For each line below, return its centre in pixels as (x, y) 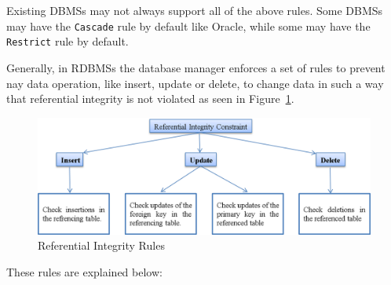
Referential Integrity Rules (101, 245)
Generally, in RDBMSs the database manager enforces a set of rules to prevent (196, 67)
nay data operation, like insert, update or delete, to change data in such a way (195, 83)
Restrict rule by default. (68, 41)
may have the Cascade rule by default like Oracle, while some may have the (188, 26)
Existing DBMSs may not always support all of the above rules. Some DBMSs (195, 10)
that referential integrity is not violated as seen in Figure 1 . (150, 99)
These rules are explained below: (84, 271)
